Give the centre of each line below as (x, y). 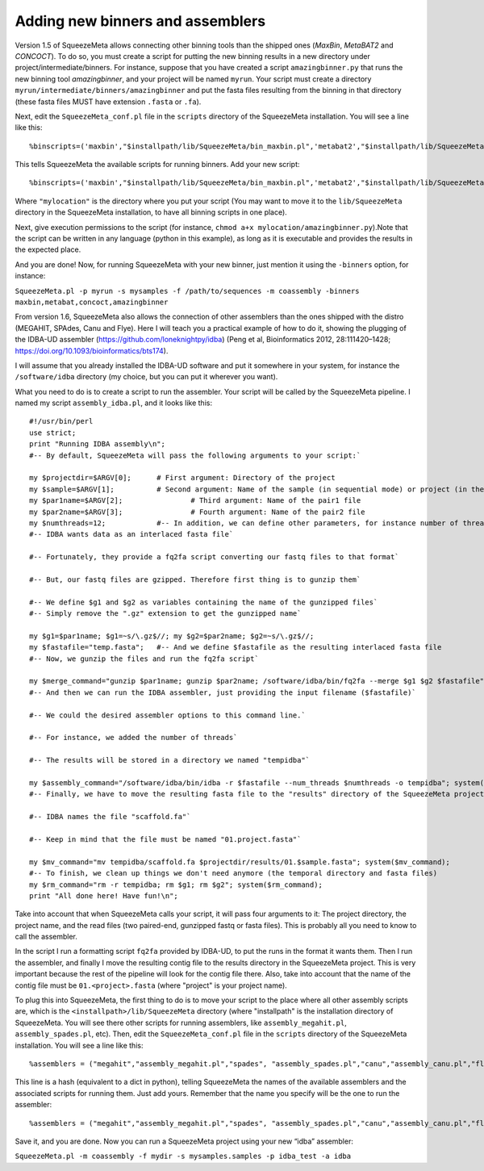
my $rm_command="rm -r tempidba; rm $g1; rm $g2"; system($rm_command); (176, 885)
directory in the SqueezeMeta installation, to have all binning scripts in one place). (151, 212)
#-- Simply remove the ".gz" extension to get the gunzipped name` (165, 614)
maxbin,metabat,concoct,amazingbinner (92, 302)
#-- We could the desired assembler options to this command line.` (167, 715)
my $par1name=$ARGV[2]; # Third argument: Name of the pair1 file (195, 501)
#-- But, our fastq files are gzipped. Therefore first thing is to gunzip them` (195, 579)
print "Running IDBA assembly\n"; (97, 444)
